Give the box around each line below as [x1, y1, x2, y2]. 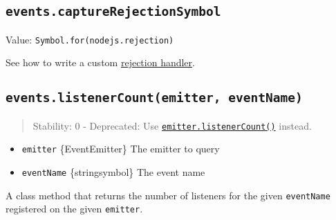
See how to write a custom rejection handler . [6, 55, 195, 70]
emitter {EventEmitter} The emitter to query [21, 141, 220, 156]
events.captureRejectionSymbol [6, 4, 221, 19]
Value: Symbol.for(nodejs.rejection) [6, 32, 174, 46]
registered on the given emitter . [6, 201, 143, 216]
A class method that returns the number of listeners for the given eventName [6, 188, 330, 202]
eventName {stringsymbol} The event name [21, 165, 205, 179]
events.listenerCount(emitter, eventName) [6, 90, 303, 106]
